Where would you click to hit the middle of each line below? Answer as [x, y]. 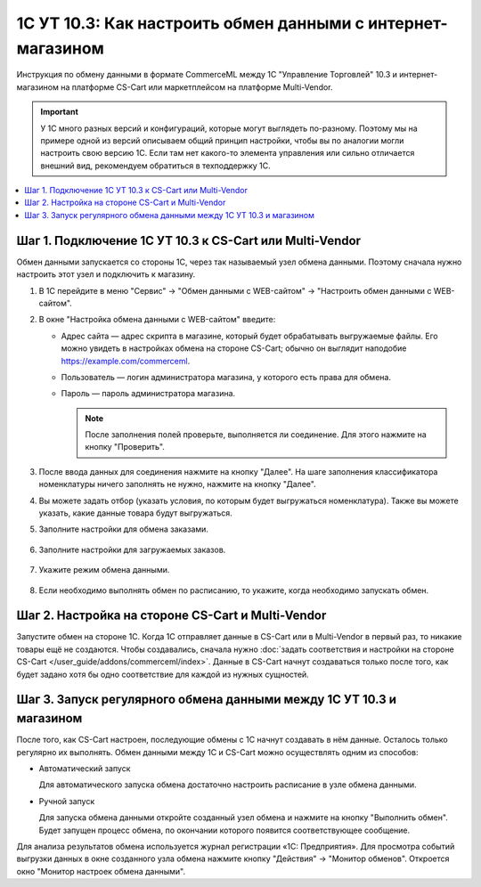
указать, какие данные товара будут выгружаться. [135, 513]
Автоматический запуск [85, 768]
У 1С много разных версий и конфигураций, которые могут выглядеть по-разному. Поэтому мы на [229, 128]
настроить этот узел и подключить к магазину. [106, 274]
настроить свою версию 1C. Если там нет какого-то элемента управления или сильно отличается [228, 153]
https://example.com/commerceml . [126, 361]
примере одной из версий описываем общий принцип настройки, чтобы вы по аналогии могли [222, 140]
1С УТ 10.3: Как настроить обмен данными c [191, 23]
